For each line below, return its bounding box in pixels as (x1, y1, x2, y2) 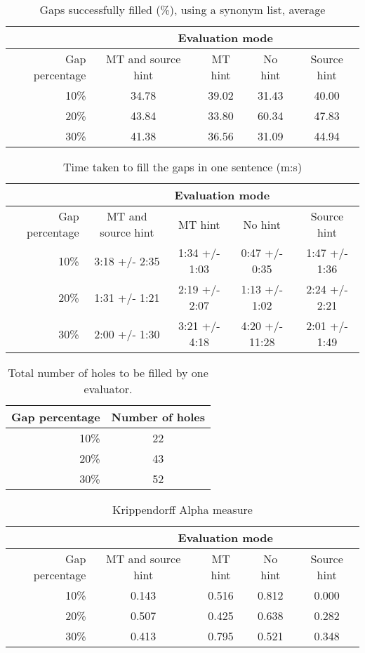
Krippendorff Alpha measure (112, 501, 253, 517)
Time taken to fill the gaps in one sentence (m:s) (62, 159, 303, 175)
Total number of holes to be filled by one (8, 364, 208, 381)
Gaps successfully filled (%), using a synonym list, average (39, 1, 326, 18)
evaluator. (84, 381, 133, 397)
